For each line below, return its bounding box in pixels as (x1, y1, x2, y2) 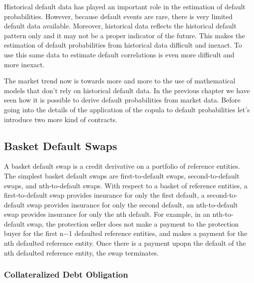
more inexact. (4, 59, 45, 69)
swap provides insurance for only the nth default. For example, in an (4, 209, 210, 219)
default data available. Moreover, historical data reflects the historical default (4, 21, 237, 31)
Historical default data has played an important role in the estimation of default (4, 1, 246, 11)
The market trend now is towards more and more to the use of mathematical (4, 76, 235, 86)
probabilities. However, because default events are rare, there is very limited (4, 11, 233, 21)
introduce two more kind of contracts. (4, 114, 117, 124)
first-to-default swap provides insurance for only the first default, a (4, 190, 205, 200)
